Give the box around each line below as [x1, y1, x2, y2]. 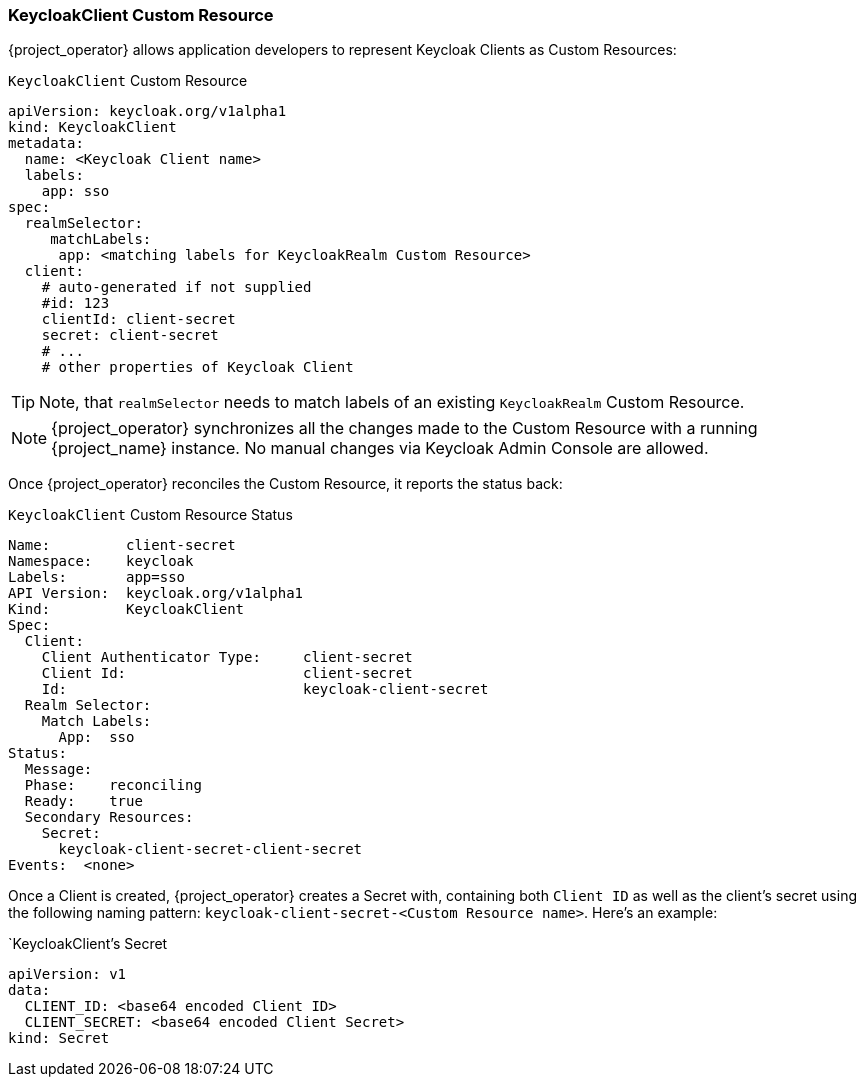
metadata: [8, 135, 84, 152]
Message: [24, 761, 93, 778]
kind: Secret [8, 1030, 110, 1047]
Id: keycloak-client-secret [41, 681, 489, 698]
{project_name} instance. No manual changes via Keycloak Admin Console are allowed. [51, 438, 709, 459]
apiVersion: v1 [8, 966, 127, 983]
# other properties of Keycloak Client [41, 359, 354, 376]
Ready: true [24, 793, 143, 810]
